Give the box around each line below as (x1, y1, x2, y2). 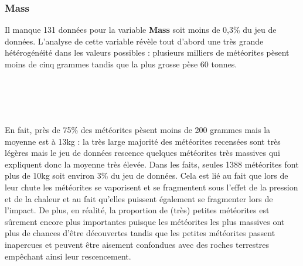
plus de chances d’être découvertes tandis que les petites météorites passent (5, 227, 275, 239)
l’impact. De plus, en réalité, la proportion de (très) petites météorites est (5, 204, 270, 216)
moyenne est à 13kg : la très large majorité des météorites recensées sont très (5, 135, 281, 147)
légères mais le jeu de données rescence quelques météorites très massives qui (5, 146, 280, 159)
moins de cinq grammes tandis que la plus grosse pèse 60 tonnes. (5, 58, 237, 70)
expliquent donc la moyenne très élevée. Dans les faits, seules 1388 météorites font (5, 158, 299, 170)
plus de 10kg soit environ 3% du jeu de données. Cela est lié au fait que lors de (5, 169, 288, 182)
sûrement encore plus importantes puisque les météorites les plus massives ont (5, 215, 285, 227)
